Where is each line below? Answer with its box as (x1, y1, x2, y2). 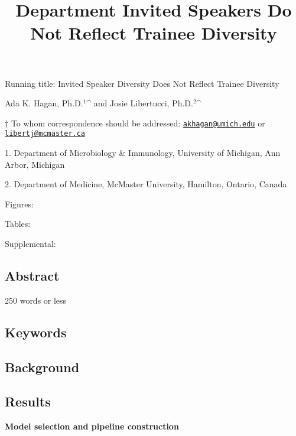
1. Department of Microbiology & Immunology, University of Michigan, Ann (5, 147, 281, 159)
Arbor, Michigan (5, 158, 65, 170)
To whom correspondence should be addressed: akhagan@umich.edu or (11, 116, 265, 129)
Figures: (5, 197, 34, 210)
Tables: (5, 217, 31, 230)
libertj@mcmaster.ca (5, 129, 86, 138)
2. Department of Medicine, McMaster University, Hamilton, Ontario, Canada (5, 178, 287, 190)
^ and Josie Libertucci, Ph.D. (86, 97, 193, 109)
